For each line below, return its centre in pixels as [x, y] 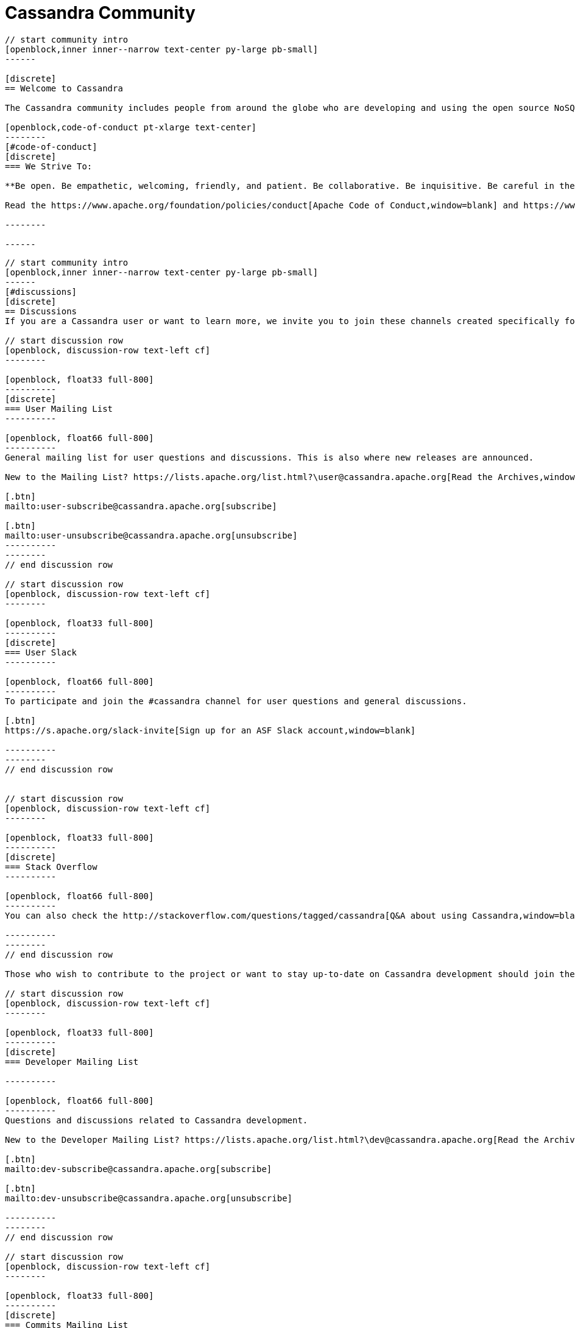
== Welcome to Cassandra [64, 88]
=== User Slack [41, 652]
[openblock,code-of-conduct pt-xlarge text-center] [131, 127]
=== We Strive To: [49, 166]
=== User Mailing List [59, 408]
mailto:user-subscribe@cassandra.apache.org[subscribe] [141, 506]
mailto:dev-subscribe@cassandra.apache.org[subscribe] [139, 1169]
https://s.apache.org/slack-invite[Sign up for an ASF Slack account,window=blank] [210, 730]
